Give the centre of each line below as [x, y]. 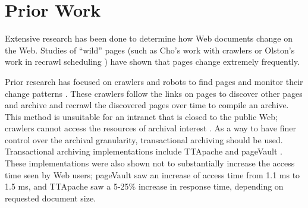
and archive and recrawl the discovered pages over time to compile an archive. [147, 105]
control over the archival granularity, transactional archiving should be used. [144, 139]
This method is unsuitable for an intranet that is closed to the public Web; [141, 116]
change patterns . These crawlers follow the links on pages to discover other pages [154, 93]
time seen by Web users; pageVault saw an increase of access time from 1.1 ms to [153, 174]
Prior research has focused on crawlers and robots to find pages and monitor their [154, 81]
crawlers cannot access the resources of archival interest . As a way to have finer [150, 128]
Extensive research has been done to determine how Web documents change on [149, 38]
